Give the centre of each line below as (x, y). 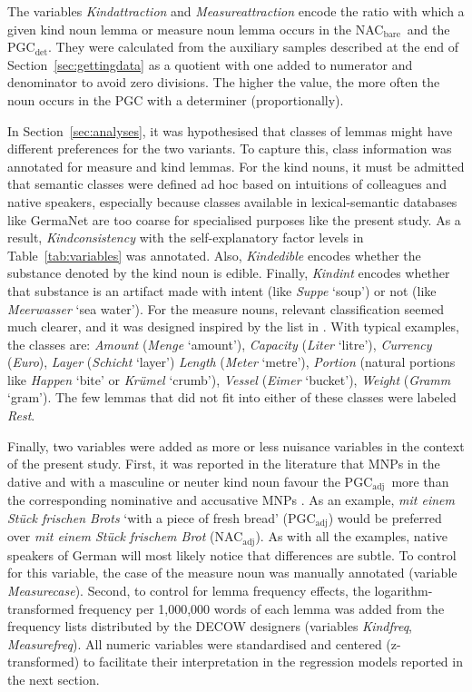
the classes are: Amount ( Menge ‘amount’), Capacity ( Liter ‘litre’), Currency (220, 344)
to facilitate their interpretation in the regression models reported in (273, 662)
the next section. (54, 679)
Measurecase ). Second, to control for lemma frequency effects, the (189, 590)
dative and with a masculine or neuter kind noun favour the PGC (190, 481)
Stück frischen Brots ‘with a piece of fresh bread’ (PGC (162, 517)
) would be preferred (385, 517)
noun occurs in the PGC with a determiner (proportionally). (176, 99)
